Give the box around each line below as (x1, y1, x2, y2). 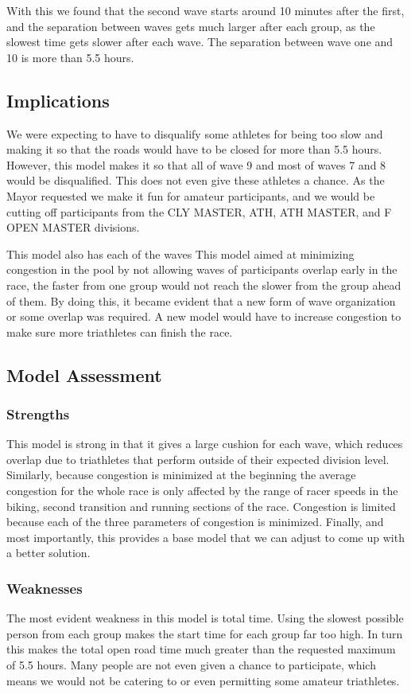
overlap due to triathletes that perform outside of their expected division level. (6, 450, 390, 467)
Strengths (6, 404, 70, 423)
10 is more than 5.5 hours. (6, 49, 134, 65)
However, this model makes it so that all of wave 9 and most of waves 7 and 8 (6, 156, 386, 173)
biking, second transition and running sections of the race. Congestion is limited (6, 497, 396, 514)
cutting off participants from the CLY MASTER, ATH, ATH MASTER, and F (6, 203, 392, 220)
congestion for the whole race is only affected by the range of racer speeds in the (6, 482, 398, 499)
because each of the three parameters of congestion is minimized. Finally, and (6, 513, 384, 530)
